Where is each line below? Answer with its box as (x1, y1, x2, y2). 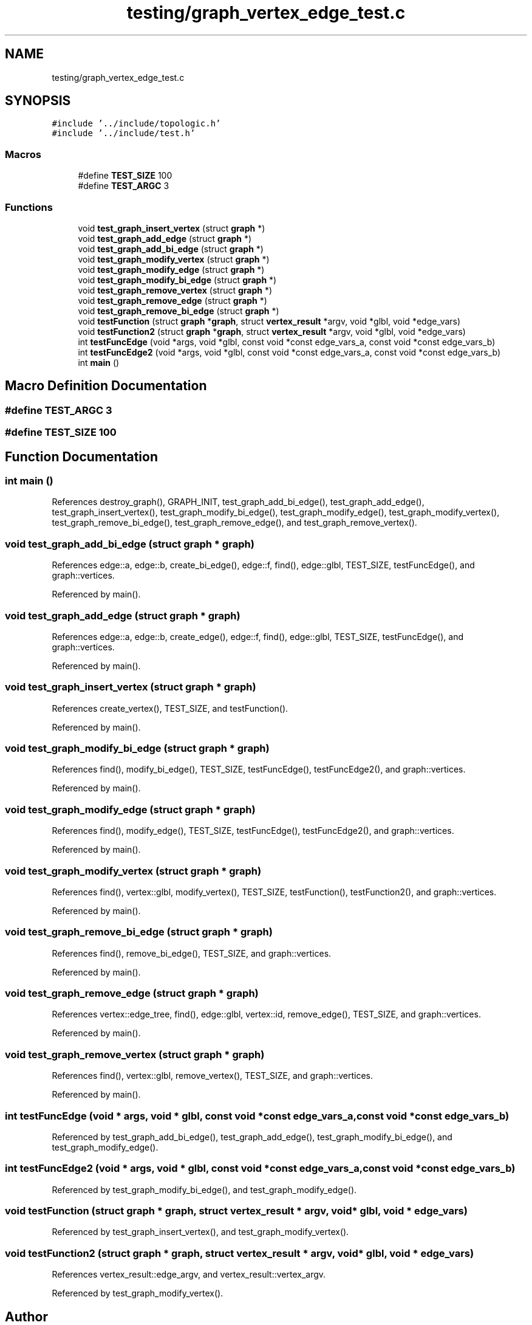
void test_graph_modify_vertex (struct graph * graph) (5, 864, 262, 877)
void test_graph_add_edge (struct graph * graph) (5, 609, 240, 622)
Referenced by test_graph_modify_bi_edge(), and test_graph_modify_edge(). (52, 1184, 357, 1195)
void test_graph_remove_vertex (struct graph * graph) (5, 1048, 265, 1061)
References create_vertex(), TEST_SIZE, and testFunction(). (52, 703, 288, 714)
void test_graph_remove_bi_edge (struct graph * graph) (5, 926, 273, 938)
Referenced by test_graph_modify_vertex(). (52, 1288, 223, 1299)
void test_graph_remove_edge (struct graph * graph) (5, 987, 259, 999)
